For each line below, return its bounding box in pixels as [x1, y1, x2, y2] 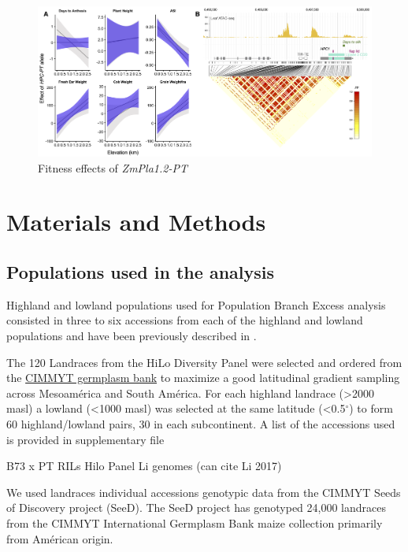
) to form [349, 400, 393, 417]
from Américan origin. [6, 530, 113, 546]
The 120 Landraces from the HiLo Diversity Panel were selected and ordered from [6, 354, 402, 370]
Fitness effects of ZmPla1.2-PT [38, 159, 187, 176]
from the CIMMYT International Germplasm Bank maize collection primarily [6, 514, 383, 531]
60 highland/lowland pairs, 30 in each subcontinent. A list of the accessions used [6, 415, 395, 432]
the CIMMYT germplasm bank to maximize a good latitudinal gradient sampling [6, 369, 400, 386]
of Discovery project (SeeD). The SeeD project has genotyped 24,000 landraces [6, 499, 387, 516]
